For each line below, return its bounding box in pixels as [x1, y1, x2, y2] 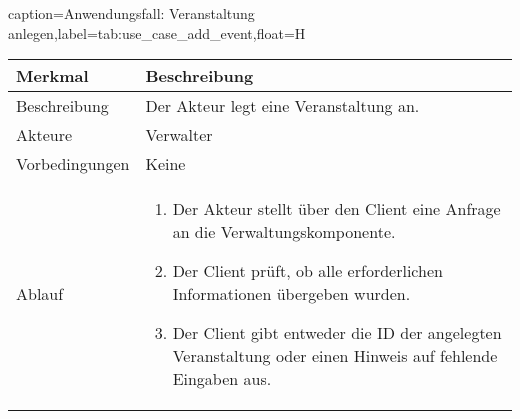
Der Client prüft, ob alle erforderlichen [172, 259, 443, 283]
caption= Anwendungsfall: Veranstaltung [8, 3, 255, 23]
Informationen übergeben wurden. [172, 282, 411, 306]
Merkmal [16, 64, 89, 88]
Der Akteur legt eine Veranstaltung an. [145, 94, 420, 118]
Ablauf [16, 282, 64, 306]
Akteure [16, 123, 73, 147]
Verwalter [145, 123, 213, 147]
